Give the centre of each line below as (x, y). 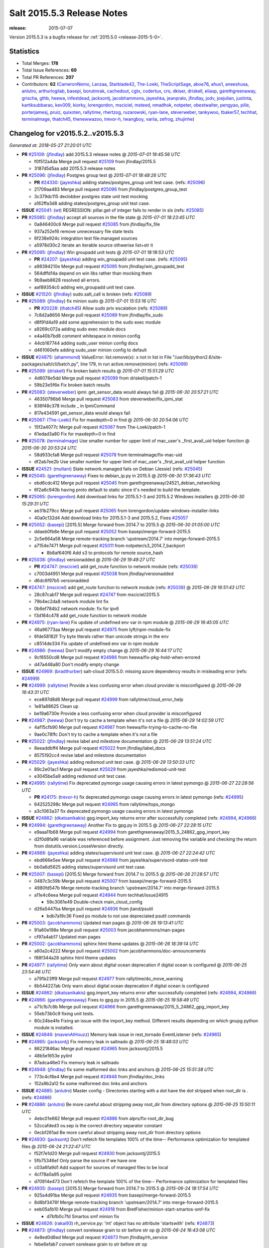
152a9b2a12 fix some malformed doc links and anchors (91, 1084)
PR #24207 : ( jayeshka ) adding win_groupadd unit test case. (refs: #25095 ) (111, 259)
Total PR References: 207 (48, 77)
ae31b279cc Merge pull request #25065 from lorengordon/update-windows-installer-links (127, 511)
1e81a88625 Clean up (56, 706)
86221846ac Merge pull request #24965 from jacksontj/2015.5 (98, 1049)
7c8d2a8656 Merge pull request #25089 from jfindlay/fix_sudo (99, 315)
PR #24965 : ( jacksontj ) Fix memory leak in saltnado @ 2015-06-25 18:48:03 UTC (105, 1041)
